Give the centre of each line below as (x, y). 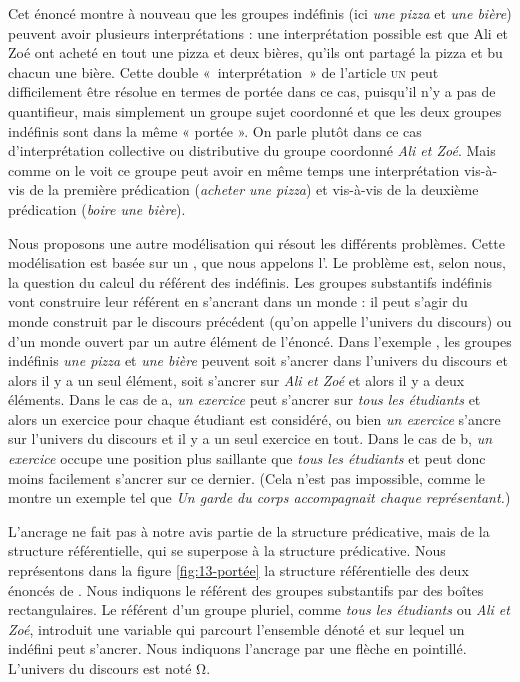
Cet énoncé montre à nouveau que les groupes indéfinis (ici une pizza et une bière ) (260, 13)
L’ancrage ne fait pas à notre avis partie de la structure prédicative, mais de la (249, 530)
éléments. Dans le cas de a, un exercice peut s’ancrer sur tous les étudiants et (244, 399)
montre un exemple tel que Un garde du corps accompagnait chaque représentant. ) (259, 497)
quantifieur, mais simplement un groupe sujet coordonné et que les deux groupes (255, 110)
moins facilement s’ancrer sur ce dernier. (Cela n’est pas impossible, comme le (247, 477)
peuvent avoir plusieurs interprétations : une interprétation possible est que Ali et (258, 32)
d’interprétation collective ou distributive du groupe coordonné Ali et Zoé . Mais (252, 150)
